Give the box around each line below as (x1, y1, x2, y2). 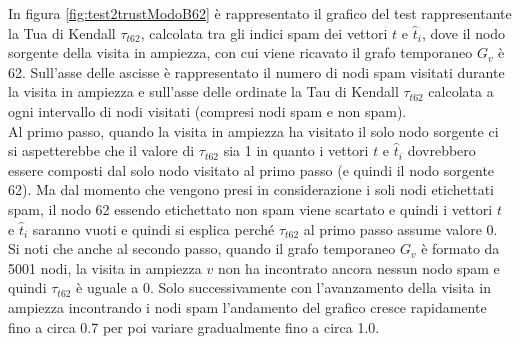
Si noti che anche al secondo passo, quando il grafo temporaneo (8, 238, 396, 259)
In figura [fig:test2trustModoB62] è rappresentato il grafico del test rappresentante (8, 3, 512, 23)
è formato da (421, 238, 500, 259)
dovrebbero (407, 140, 476, 161)
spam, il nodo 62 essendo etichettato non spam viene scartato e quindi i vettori (8, 198, 493, 219)
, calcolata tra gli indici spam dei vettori (140, 22, 388, 43)
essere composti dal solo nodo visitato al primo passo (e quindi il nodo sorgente (8, 159, 495, 180)
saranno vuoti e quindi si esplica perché (32, 218, 275, 239)
